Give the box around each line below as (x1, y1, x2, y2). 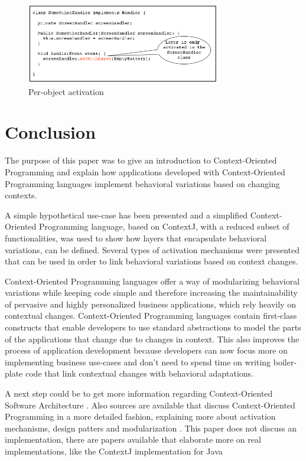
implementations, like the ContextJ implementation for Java (5, 445, 223, 457)
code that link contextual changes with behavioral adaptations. (25, 367, 254, 380)
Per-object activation (28, 85, 104, 97)
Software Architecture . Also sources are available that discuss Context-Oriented (5, 398, 295, 411)
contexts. (5, 189, 37, 201)
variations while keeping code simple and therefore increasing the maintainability (5, 286, 298, 299)
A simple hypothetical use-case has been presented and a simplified (5, 208, 248, 221)
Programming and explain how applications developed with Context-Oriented (5, 165, 285, 178)
